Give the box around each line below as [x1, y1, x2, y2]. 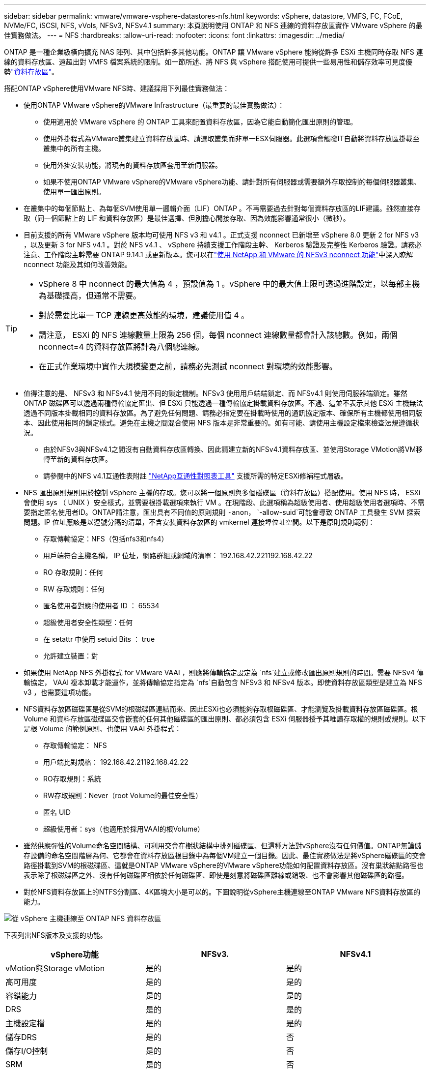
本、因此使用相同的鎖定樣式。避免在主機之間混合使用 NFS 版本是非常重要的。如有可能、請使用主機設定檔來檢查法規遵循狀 [24, 418, 419, 427]
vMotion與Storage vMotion [5, 963, 105, 973]
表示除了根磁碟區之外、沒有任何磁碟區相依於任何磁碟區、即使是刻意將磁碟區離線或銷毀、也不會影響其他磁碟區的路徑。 [24, 871, 408, 879]
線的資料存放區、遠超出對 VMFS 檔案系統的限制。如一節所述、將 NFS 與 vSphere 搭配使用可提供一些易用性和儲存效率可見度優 [4, 58, 413, 66]
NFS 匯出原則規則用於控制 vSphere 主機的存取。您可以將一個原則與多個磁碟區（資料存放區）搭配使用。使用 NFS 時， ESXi [24, 488, 421, 497]
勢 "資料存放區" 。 [4, 67, 59, 76]
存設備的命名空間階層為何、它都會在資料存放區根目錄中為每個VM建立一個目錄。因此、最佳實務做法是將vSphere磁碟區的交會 [24, 851, 426, 860]
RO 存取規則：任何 [43, 568, 103, 576]
